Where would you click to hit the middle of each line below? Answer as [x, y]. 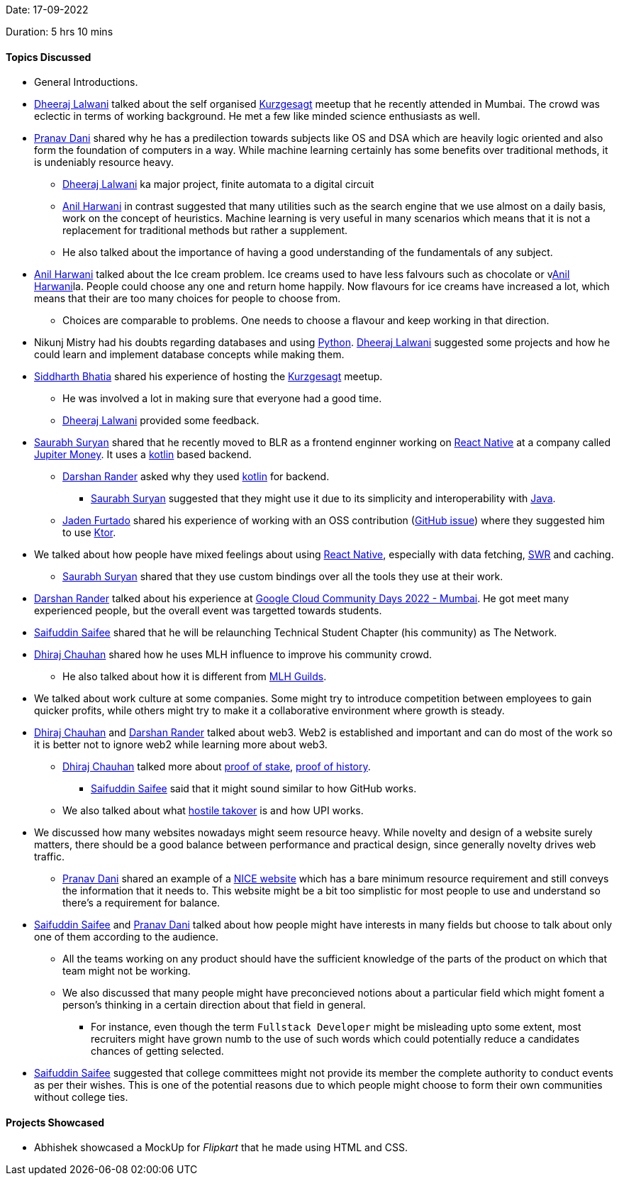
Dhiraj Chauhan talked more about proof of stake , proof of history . [217, 767]
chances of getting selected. [157, 1051]
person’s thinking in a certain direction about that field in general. [214, 1005]
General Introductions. [86, 82]
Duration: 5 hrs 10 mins [60, 32]
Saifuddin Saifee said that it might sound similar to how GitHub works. [254, 789]
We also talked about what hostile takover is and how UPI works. [213, 811]
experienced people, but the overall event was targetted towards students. [208, 611]
